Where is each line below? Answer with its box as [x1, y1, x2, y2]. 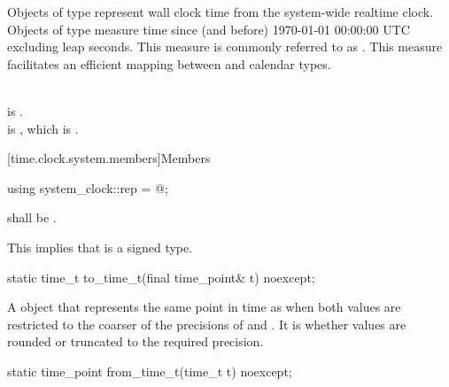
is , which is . [7, 119, 79, 137]
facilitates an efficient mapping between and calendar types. [7, 54, 331, 73]
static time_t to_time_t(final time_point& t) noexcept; [7, 267, 315, 286]
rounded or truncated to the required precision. [7, 332, 264, 351]
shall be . [7, 208, 57, 227]
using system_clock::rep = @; [7, 178, 168, 197]
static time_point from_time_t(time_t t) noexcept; [7, 361, 292, 380]
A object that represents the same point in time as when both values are [7, 298, 401, 316]
